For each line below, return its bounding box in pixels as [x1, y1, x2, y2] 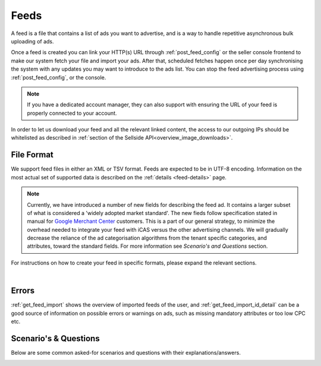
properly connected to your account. [27, 109, 117, 116]
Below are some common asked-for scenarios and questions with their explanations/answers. [11, 349, 241, 356]
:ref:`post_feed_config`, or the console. [11, 74, 106, 81]
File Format [11, 150, 53, 160]
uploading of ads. [11, 37, 54, 45]
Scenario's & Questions [11, 333, 100, 343]
